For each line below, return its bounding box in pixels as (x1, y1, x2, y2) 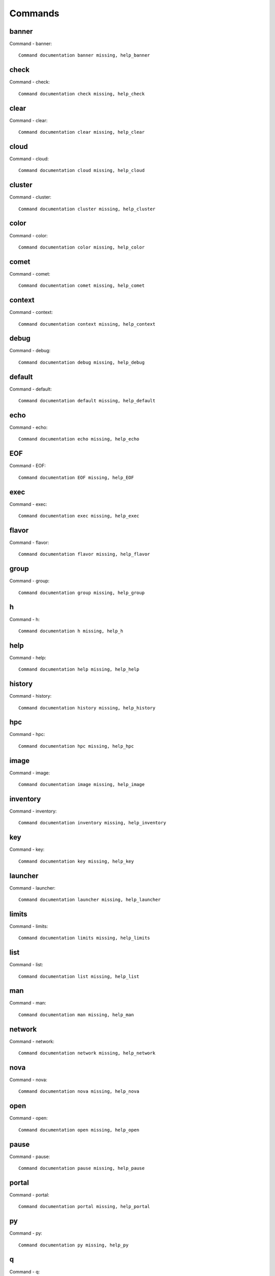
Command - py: (9, 1230, 43, 1236)
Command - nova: (9, 1077, 48, 1083)
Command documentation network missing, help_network (18, 1050, 155, 1056)
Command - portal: (9, 1192, 49, 1198)
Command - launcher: (9, 885, 56, 891)
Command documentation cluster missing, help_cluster (18, 206, 155, 212)
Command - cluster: (9, 194, 52, 200)
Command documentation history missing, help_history (18, 705, 155, 710)
